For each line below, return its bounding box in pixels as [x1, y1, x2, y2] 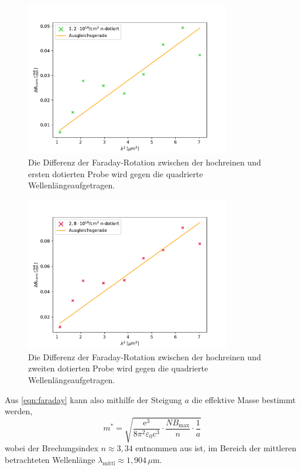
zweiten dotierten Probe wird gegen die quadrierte [28, 362, 208, 374]
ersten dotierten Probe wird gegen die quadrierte [28, 167, 203, 180]
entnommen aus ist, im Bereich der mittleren [135, 442, 296, 454]
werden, [5, 405, 33, 417]
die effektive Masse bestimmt [191, 393, 296, 405]
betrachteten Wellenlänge [5, 453, 95, 465]
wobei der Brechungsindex [5, 442, 98, 454]
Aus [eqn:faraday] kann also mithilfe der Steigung [5, 393, 182, 405]
